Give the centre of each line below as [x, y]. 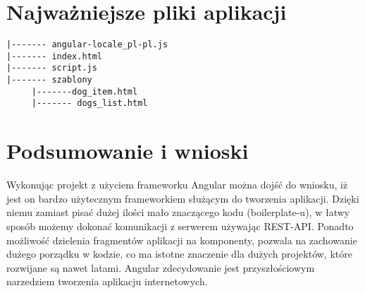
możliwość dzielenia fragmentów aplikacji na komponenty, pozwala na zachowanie [182, 240]
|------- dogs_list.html [89, 103]
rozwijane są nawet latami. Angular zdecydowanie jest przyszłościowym [161, 267]
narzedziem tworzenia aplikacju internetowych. [107, 281]
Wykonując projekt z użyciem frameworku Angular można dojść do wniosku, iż [177, 185]
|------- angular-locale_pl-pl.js [87, 45]
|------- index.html [55, 56]
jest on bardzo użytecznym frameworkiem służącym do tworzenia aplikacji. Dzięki [183, 198]
